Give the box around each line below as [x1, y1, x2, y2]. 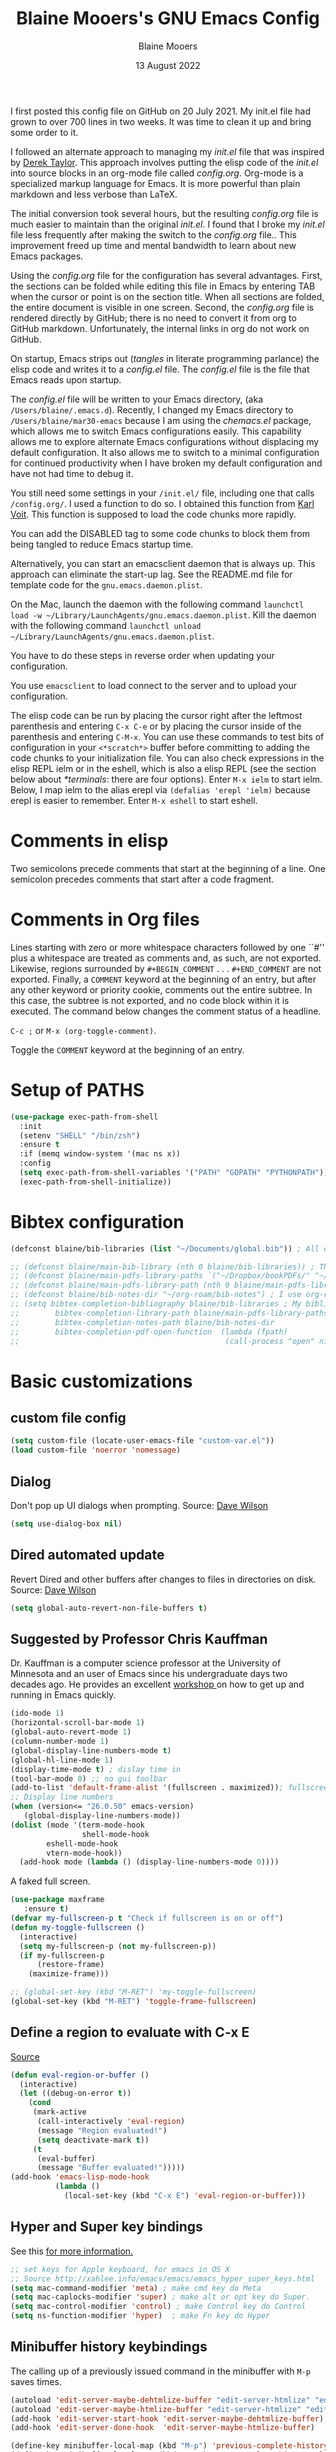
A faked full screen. [10, 1875, 91, 1887]
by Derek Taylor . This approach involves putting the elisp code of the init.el [10, 156, 319, 168]
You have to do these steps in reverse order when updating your [10, 649, 275, 661]
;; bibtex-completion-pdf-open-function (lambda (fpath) [10, 1327, 288, 1337]
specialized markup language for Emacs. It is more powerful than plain [10, 177, 301, 189]
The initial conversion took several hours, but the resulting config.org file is [10, 207, 319, 219]
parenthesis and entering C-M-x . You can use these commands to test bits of [10, 730, 325, 742]
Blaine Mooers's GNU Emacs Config [16, 7, 320, 30]
